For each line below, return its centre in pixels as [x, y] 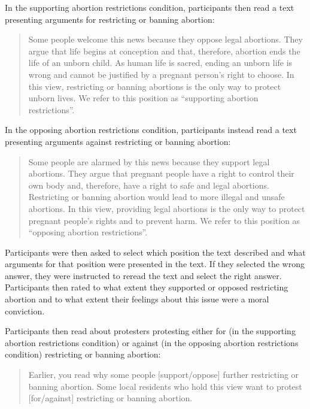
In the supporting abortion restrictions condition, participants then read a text [150, 7]
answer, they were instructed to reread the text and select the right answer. [143, 275]
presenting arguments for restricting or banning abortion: [110, 19]
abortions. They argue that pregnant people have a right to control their [161, 173]
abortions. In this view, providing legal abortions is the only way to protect [167, 208]
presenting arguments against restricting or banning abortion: [118, 141]
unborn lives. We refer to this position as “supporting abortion [143, 98]
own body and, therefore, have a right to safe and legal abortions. [149, 185]
